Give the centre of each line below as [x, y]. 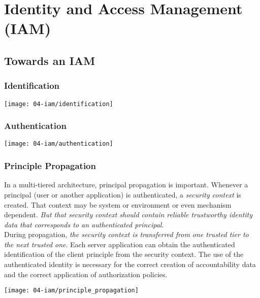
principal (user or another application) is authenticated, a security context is [123, 194]
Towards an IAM [50, 60]
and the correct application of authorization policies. [86, 274]
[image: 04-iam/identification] [59, 104]
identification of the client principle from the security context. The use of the [124, 254]
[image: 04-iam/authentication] [59, 144]
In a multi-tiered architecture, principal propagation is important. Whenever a [126, 185]
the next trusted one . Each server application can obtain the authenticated [120, 244]
